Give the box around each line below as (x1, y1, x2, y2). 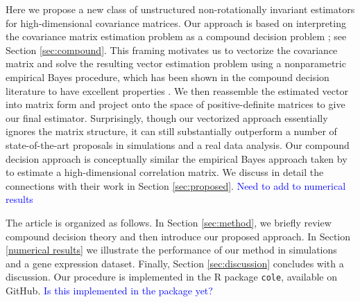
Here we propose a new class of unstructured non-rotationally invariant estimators (6, 2, 355, 16)
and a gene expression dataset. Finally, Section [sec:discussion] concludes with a (6, 256, 344, 270)
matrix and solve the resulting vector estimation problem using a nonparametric (6, 56, 346, 71)
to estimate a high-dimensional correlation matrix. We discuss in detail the (6, 165, 324, 179)
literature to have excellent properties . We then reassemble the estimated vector (6, 83, 348, 98)
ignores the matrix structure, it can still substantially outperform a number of (6, 124, 337, 139)
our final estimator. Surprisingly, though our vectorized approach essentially (6, 110, 328, 125)
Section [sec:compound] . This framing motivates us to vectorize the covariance (6, 42, 338, 57)
